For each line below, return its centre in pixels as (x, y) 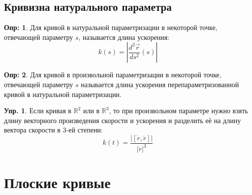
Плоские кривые (57, 182)
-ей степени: (84, 130)
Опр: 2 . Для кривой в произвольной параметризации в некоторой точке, (113, 75)
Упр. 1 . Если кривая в (38, 111)
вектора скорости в (32, 130)
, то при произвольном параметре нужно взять (178, 111)
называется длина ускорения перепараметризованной (160, 84)
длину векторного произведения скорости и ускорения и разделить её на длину (123, 120)
